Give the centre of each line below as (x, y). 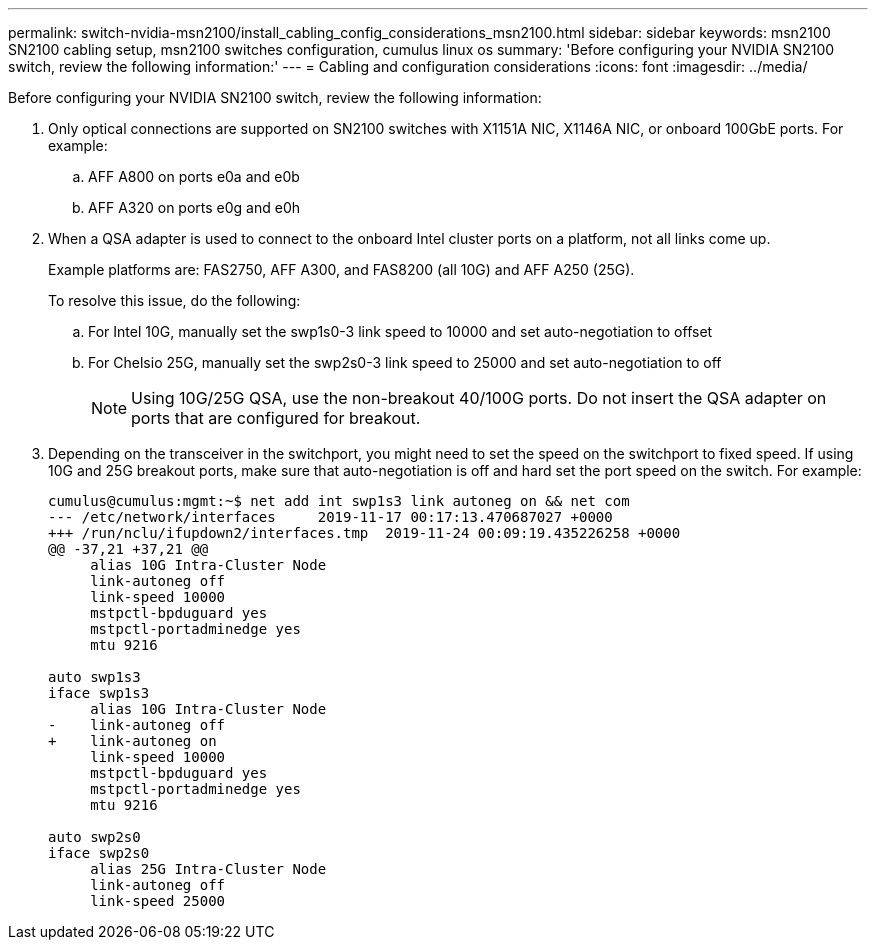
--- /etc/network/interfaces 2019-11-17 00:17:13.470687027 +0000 (330, 517)
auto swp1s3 (94, 677)
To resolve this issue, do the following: (174, 300)
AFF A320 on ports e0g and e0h (194, 207)
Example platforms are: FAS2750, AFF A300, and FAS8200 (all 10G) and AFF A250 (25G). (341, 269)
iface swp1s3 (99, 693)
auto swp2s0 (94, 837)
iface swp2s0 (99, 853)
